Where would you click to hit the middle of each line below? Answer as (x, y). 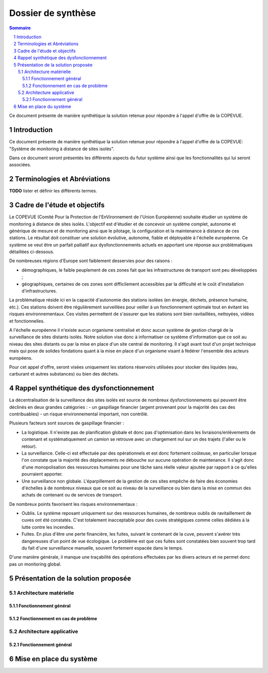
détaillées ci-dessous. (32, 252)
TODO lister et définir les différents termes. (53, 191)
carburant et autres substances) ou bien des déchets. (64, 374)
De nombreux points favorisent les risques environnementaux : (73, 504)
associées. (20, 165)
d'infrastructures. (39, 291)
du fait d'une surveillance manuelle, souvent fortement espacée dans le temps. (102, 548)
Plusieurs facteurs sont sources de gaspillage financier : (67, 423)
